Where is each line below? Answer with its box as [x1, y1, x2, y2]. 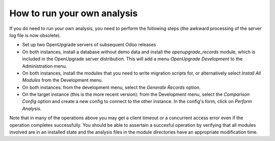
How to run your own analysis [9, 8, 138, 19]
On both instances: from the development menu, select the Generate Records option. [22, 84, 201, 90]
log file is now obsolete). [9, 32, 61, 38]
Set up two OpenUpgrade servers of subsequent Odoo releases [22, 42, 156, 48]
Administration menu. [22, 63, 67, 69]
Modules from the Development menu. [22, 77, 103, 83]
